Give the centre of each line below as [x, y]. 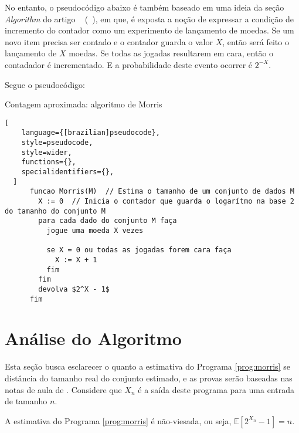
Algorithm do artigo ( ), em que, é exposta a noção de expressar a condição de [149, 18]
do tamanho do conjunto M [55, 211]
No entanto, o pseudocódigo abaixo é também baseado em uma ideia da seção [145, 7]
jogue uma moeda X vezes [95, 230]
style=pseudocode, [57, 143]
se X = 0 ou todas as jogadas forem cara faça [139, 250]
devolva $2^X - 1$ [74, 289]
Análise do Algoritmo [93, 338]
